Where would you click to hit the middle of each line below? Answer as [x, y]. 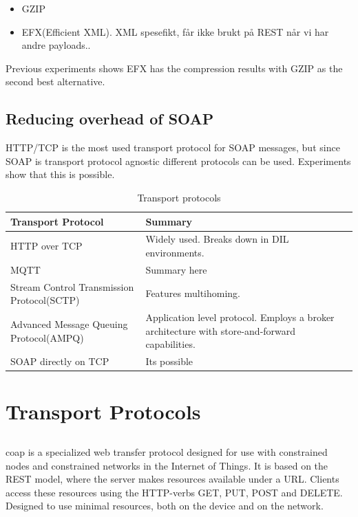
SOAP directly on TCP [60, 361]
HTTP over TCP [46, 246]
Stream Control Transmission [72, 286]
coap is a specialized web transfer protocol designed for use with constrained [167, 452]
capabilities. [170, 344]
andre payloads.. [56, 45]
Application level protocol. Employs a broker [240, 317]
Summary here [176, 269]
